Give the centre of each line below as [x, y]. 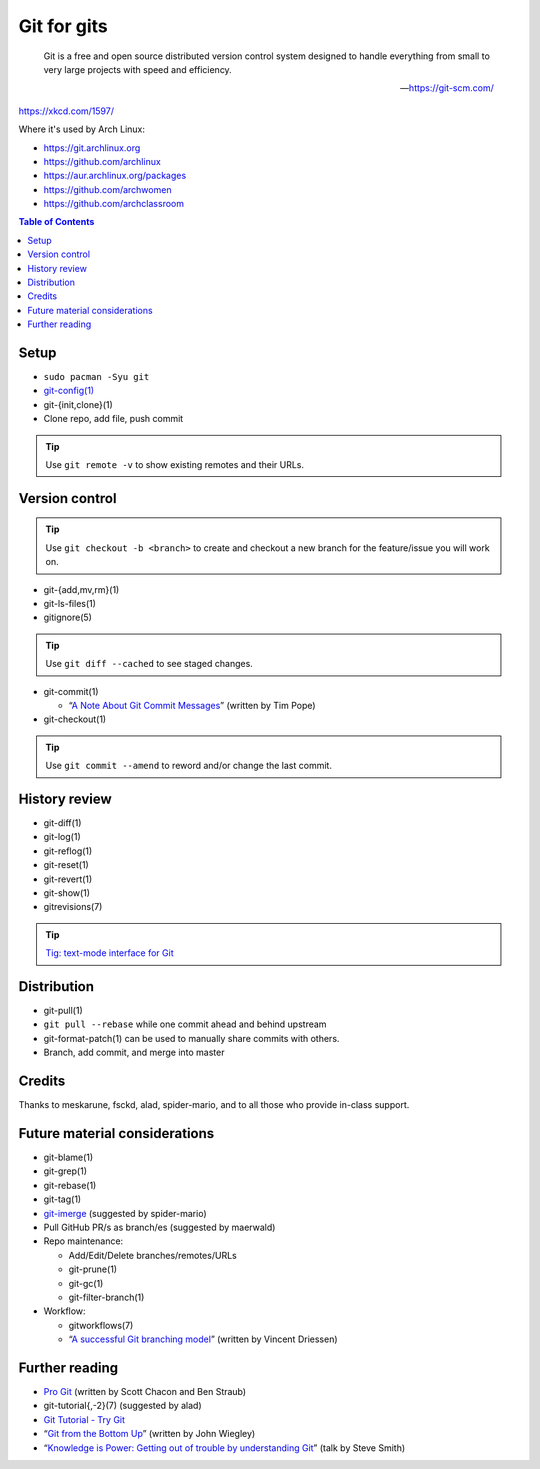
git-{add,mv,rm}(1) [81, 589]
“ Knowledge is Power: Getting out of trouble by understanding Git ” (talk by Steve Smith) [224, 1447]
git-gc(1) [86, 1283]
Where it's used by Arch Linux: [81, 129]
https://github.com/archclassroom [114, 204]
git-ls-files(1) [70, 604]
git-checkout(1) [75, 719]
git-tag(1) [62, 1199]
